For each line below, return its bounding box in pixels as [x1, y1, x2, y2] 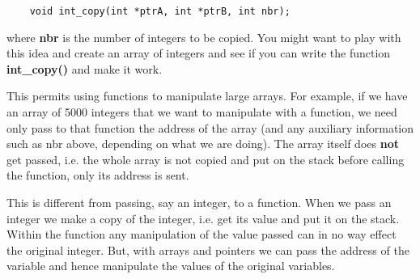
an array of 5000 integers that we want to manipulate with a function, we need [6, 104, 397, 120]
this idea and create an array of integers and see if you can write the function [6, 44, 391, 61]
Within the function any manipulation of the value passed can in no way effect [6, 226, 397, 243]
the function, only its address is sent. [6, 167, 189, 184]
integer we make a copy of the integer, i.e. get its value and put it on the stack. [6, 209, 400, 226]
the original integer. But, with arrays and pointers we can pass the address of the [6, 241, 409, 258]
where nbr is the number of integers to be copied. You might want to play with [6, 28, 401, 45]
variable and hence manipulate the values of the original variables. [6, 257, 335, 274]
